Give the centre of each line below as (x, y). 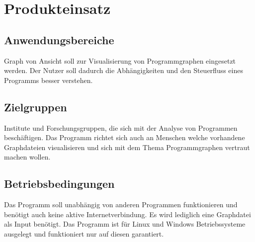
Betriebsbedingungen (59, 184)
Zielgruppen (36, 107)
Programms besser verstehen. (48, 80)
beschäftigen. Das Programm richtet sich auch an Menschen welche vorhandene (125, 137)
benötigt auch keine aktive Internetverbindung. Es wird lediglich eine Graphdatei (127, 214)
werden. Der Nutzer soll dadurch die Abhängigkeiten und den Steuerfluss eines (124, 70)
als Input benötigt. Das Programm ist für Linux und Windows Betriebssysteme (125, 224)
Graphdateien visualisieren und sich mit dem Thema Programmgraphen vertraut (127, 147)
